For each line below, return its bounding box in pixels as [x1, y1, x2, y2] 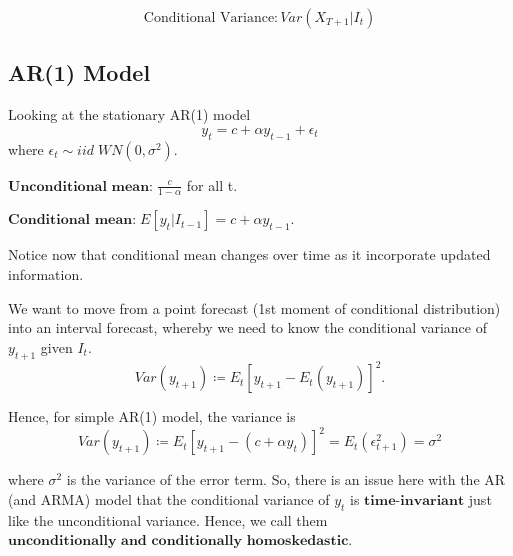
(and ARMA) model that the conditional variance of [8, 488, 330, 509]
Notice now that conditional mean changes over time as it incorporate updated [8, 244, 491, 265]
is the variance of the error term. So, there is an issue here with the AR [66, 469, 506, 490]
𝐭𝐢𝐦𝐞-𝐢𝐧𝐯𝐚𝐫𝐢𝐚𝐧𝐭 [364, 493, 465, 508]
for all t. [186, 174, 238, 195]
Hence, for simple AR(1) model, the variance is [8, 406, 296, 427]
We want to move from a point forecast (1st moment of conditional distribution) [8, 297, 501, 318]
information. [8, 264, 84, 285]
